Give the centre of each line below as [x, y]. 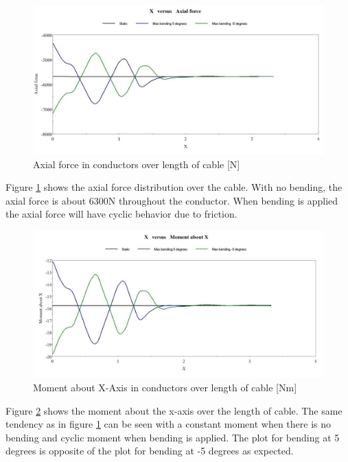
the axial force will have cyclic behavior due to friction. [121, 214]
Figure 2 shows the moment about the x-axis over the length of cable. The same [174, 410]
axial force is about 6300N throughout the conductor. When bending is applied [172, 200]
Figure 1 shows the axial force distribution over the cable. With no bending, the [174, 187]
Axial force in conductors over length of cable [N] [137, 164]
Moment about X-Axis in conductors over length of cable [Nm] [165, 388]
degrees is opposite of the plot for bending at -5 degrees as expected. [150, 451]
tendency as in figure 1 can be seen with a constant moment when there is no [168, 424]
